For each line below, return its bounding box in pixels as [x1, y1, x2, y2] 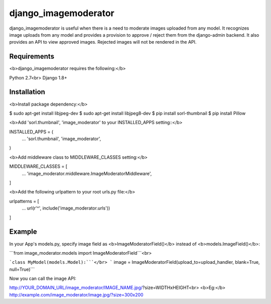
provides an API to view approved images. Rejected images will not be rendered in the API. [9, 39, 197, 45]
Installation [9, 88, 45, 96]
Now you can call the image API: [9, 275, 76, 281]
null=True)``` [9, 266, 35, 272]
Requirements [9, 52, 55, 61]
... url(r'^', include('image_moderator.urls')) [22, 205, 110, 211]
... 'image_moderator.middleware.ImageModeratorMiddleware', [22, 170, 152, 176]
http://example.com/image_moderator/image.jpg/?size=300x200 [9, 291, 144, 297]
